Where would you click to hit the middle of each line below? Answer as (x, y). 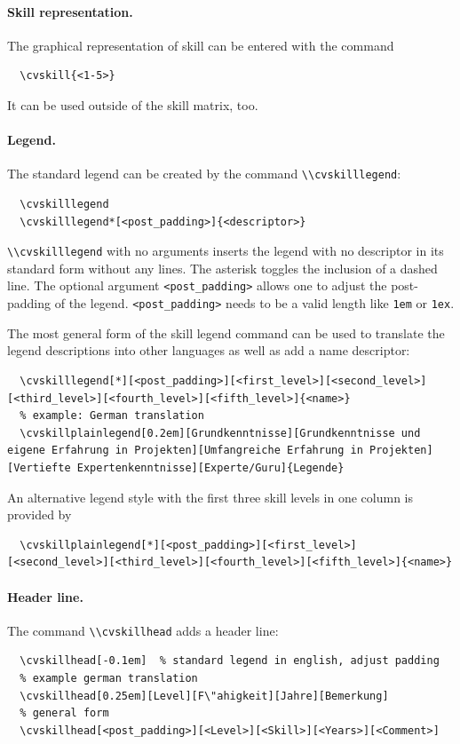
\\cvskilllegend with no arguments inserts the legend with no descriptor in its (226, 251)
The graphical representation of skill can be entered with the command (201, 45)
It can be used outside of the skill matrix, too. (133, 104)
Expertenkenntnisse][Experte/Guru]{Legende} (210, 467)
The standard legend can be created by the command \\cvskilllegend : (204, 174)
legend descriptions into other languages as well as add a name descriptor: (209, 350)
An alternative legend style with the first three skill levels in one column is (210, 497)
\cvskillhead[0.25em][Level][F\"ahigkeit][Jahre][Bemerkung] (204, 696)
